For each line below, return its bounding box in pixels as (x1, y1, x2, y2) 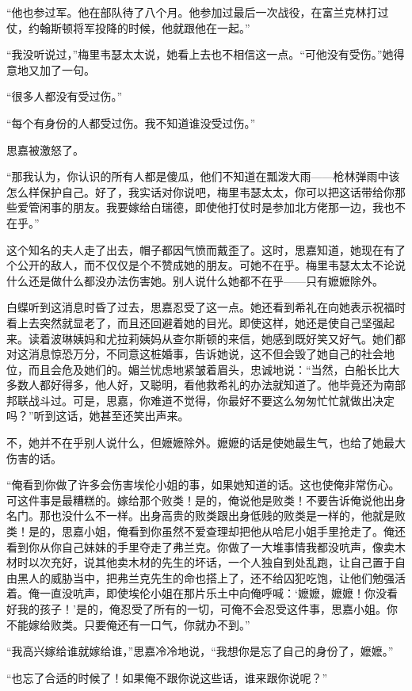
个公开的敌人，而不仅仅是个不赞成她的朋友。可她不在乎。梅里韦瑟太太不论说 (6, 257, 406, 273)
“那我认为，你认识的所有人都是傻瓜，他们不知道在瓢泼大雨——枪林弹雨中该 (6, 168, 400, 185)
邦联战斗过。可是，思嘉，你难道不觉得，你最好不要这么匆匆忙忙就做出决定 (6, 391, 395, 408)
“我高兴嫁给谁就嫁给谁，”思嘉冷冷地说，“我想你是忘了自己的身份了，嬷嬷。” (6, 643, 394, 659)
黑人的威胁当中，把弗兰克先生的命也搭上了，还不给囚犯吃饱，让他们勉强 (17, 569, 395, 586)
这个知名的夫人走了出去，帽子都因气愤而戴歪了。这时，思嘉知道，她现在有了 (6, 241, 406, 258)
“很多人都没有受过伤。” (6, 88, 123, 105)
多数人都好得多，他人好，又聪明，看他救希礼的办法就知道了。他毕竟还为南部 (6, 376, 406, 393)
